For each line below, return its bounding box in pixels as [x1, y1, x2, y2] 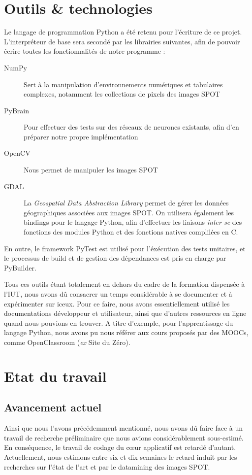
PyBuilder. [4, 262, 36, 272]
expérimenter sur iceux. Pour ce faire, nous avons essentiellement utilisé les [4, 298, 230, 308]
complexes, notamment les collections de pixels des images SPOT [24, 89, 220, 99]
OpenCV [4, 148, 31, 158]
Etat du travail [4, 366, 107, 386]
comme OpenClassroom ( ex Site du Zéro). [4, 337, 130, 347]
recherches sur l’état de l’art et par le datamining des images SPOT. [4, 461, 210, 472]
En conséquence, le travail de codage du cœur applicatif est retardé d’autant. [4, 442, 236, 452]
